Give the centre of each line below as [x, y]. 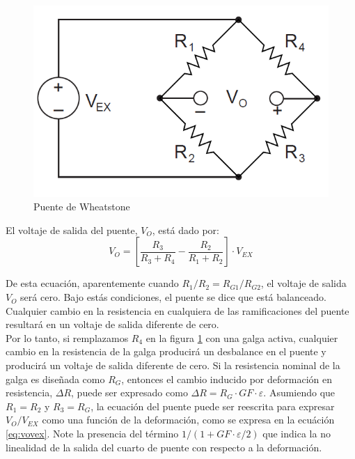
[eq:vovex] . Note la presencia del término [92, 433]
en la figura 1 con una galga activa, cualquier [242, 337]
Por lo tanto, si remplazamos [67, 337]
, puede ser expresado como [129, 392]
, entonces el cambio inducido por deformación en [227, 379]
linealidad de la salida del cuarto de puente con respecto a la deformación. [164, 447]
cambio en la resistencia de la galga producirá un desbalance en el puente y [166, 351]
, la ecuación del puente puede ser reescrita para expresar [213, 406]
